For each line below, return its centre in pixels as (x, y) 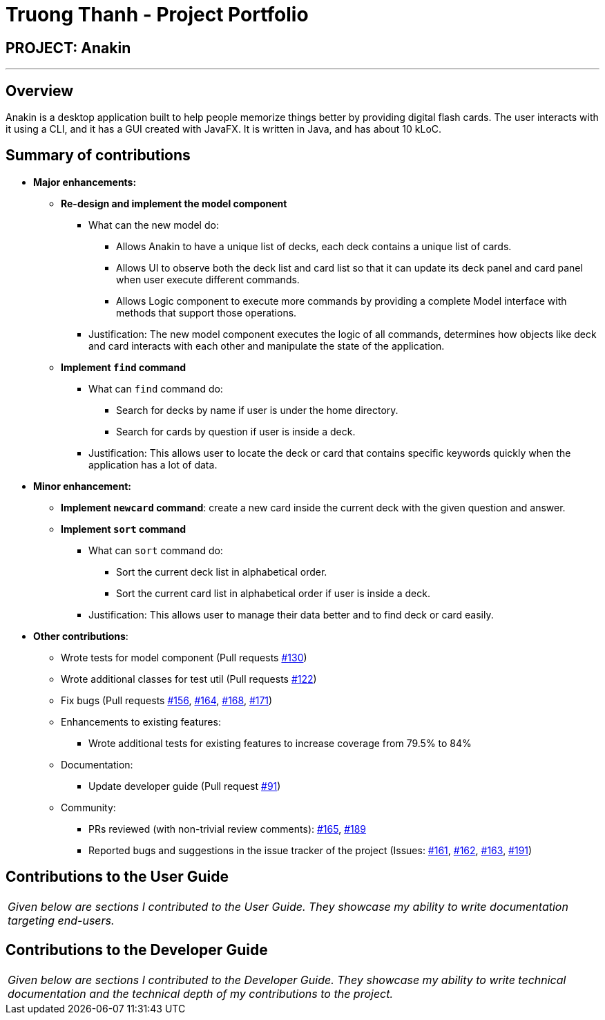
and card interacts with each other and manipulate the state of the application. (267, 346)
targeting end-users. (61, 920)
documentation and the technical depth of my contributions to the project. (201, 993)
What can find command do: (156, 388)
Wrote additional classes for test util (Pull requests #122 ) (189, 679)
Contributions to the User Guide (117, 877)
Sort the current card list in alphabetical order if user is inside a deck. (273, 593)
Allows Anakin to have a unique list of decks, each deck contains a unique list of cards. (314, 246)
